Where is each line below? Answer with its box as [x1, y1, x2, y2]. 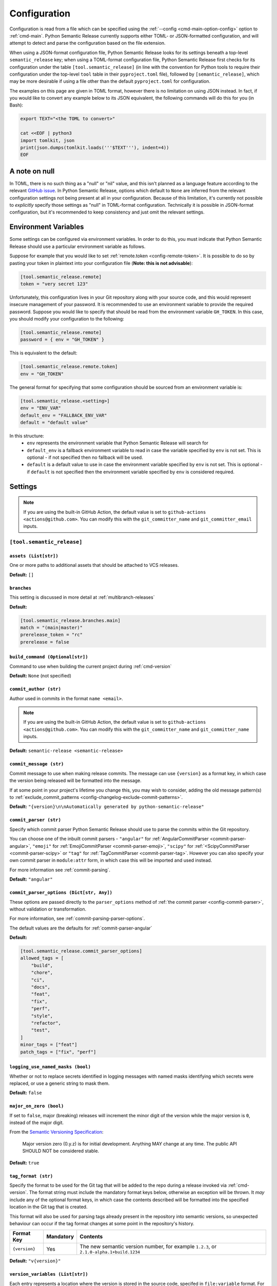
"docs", [31, 984, 51, 990]
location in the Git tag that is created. [9, 1204, 88, 1210]
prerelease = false [20, 639, 69, 645]
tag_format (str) [9, 1173, 53, 1179]
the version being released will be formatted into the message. [9, 777, 142, 784]
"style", [31, 1013, 53, 1019]
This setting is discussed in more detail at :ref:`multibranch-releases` [9, 594, 155, 600]
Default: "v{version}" [9, 1258, 61, 1264]
